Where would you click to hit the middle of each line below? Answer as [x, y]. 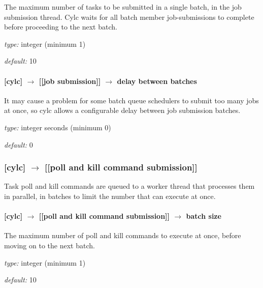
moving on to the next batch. [50, 245]
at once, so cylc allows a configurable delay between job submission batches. [122, 110]
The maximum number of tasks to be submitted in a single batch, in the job [123, 7]
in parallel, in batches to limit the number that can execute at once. [110, 196]
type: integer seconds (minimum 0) [58, 127]
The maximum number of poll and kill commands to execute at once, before [123, 235]
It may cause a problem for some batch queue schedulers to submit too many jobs [131, 100]
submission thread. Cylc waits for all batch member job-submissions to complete [129, 17]
